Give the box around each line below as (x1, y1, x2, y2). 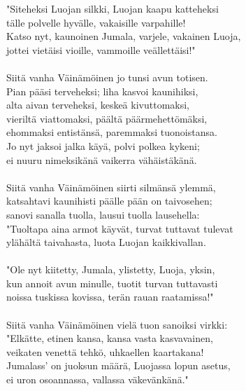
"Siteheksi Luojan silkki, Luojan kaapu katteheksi (6, 1, 219, 15)
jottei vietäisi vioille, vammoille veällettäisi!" (6, 42, 196, 57)
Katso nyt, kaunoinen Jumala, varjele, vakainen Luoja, (6, 29, 241, 43)
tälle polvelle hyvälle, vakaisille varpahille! (6, 15, 186, 29)
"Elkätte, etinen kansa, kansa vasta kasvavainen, (6, 331, 213, 345)
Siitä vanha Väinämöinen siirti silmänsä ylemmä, (6, 179, 216, 194)
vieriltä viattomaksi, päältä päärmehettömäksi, (6, 111, 208, 125)
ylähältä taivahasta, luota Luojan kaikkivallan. (6, 235, 206, 249)
